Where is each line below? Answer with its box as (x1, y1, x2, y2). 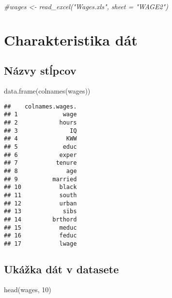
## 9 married (4, 175, 77, 183)
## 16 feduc (4, 232, 77, 239)
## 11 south (4, 191, 77, 199)
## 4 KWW (4, 135, 77, 142)
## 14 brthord (4, 216, 77, 223)
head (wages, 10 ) (4, 284, 51, 294)
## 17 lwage (4, 240, 77, 247)
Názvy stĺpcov (4, 63, 77, 78)
